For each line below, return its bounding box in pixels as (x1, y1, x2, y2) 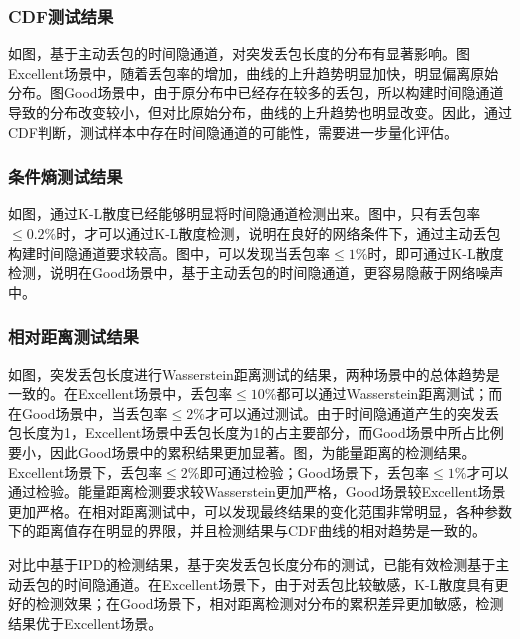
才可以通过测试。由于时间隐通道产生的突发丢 (204, 402, 499, 423)
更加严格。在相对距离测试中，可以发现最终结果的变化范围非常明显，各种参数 (8, 500, 512, 521)
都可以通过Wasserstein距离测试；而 (276, 383, 503, 404)
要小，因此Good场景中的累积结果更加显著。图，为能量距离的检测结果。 (8, 441, 476, 462)
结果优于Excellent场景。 (8, 612, 163, 633)
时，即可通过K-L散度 (367, 242, 504, 263)
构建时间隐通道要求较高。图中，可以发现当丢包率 (8, 242, 330, 263)
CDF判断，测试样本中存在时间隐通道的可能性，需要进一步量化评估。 (8, 121, 458, 142)
